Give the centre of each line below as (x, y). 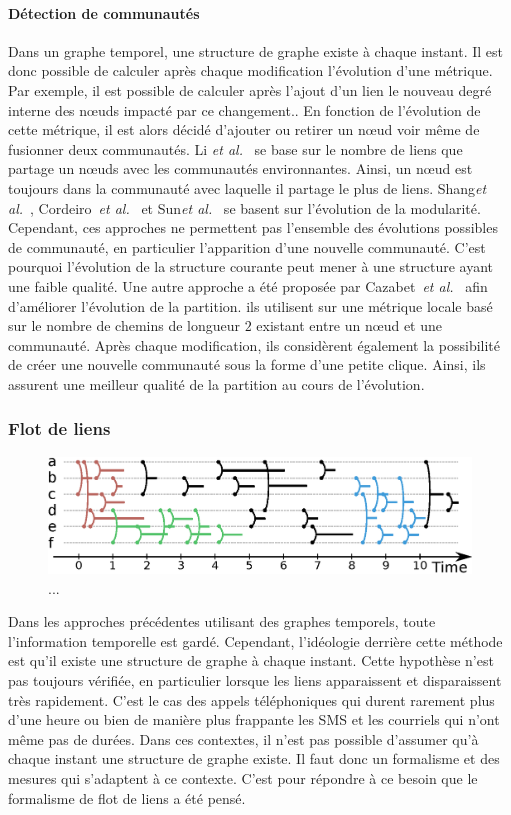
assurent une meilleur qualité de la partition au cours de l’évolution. (216, 383)
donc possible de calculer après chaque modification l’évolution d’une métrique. (250, 70)
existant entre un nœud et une (349, 325)
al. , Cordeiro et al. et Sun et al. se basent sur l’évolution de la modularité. (244, 207)
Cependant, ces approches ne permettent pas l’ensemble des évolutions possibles (253, 227)
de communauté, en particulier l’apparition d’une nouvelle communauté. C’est (247, 246)
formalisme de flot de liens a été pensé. (127, 797)
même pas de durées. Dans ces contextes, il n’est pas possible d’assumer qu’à (243, 738)
